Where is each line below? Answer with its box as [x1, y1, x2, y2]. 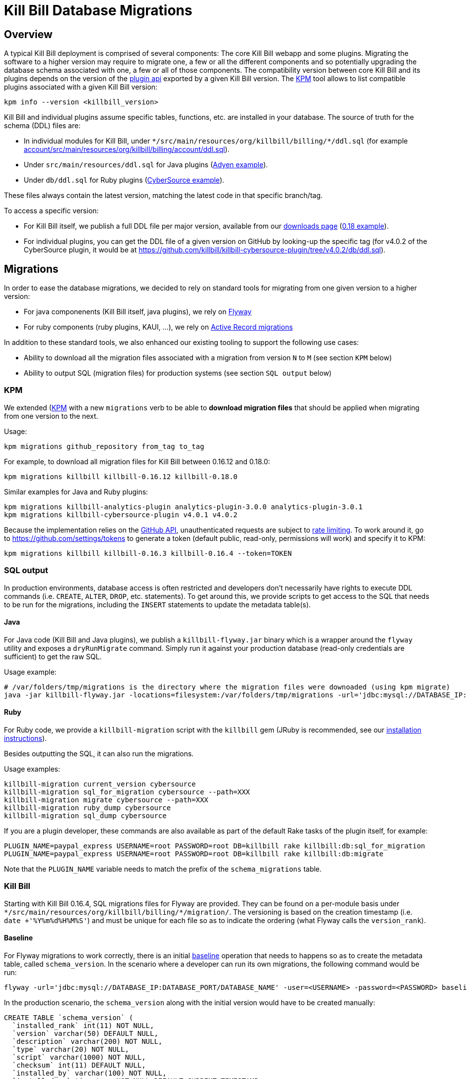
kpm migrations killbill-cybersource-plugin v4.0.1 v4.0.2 [4, 510, 238, 519]
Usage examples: [4, 764, 60, 773]
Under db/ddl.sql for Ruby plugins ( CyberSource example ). [24, 176, 225, 185]
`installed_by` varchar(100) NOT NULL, [12, 1069, 167, 1077]
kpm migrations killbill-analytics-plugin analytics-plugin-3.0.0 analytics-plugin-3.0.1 [4, 502, 363, 511]
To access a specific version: [4, 206, 99, 215]
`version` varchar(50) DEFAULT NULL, [12, 1029, 158, 1037]
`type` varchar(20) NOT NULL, [12, 1045, 129, 1053]
